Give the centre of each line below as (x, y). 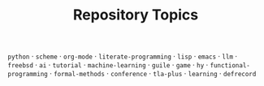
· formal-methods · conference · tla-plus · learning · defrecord (153, 74)
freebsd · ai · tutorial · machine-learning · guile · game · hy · (108, 65)
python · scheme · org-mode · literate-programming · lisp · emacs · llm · (122, 56)
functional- (230, 66)
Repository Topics (136, 15)
